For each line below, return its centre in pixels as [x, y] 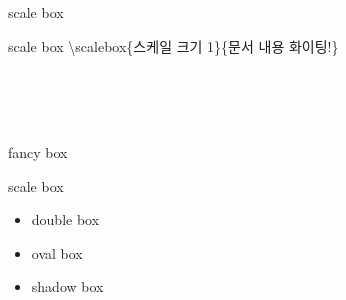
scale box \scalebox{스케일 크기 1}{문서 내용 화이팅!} [173, 45]
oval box [57, 252]
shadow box [67, 286]
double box [65, 219]
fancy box [38, 151]
